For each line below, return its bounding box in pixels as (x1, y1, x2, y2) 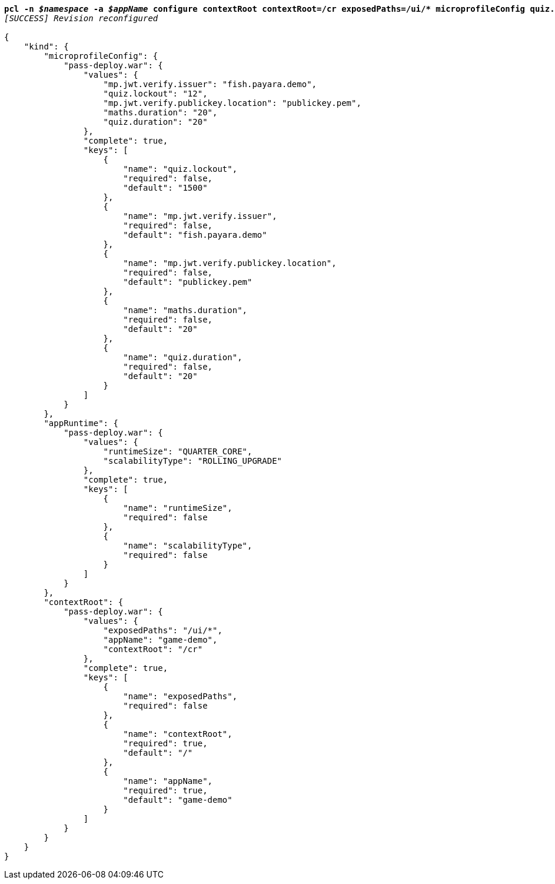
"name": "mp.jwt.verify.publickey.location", (123, 258, 337, 268)
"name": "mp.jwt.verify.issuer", (123, 211, 277, 221)
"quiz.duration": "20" (103, 117, 208, 127)
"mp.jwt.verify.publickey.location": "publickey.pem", (103, 98, 361, 108)
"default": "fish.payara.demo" (123, 230, 267, 240)
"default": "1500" (123, 183, 208, 192)
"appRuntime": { (44, 418, 118, 428)
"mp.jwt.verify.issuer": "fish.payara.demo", (103, 79, 317, 89)
